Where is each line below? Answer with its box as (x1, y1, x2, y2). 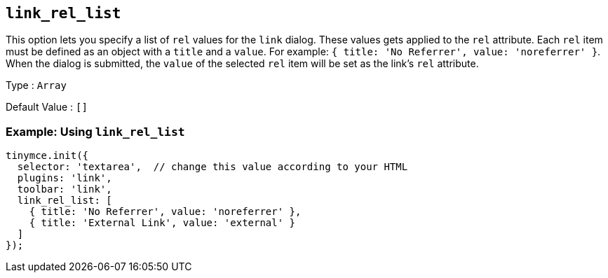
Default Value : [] (6, 101, 88, 113)
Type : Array (6, 79, 67, 92)
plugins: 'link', (17, 172, 112, 184)
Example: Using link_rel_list (6, 124, 185, 139)
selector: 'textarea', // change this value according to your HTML (17, 161, 408, 173)
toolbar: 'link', (17, 183, 112, 195)
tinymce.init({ (6, 150, 89, 162)
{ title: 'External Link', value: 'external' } (29, 217, 296, 229)
